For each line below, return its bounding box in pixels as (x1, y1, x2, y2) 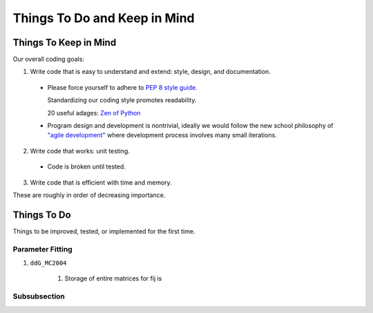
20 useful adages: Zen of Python (47, 108, 141, 117)
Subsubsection (12, 292, 66, 301)
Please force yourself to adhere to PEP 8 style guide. (47, 83, 198, 91)
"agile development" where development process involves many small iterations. (47, 131, 278, 140)
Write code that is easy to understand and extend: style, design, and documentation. (30, 68, 271, 76)
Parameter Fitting (12, 244, 73, 254)
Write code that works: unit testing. (30, 146, 131, 155)
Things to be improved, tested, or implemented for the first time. (12, 227, 195, 235)
